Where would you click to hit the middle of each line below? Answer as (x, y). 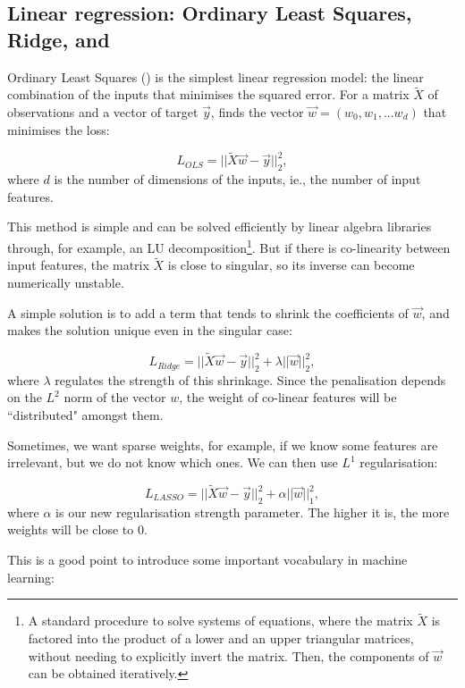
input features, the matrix (78, 265)
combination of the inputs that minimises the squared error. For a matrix (208, 94)
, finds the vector (257, 112)
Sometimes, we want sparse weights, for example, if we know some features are (223, 445)
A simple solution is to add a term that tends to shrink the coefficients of (208, 312)
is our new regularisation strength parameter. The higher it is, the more (253, 512)
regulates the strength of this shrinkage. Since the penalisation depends (250, 379)
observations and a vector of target (103, 112)
